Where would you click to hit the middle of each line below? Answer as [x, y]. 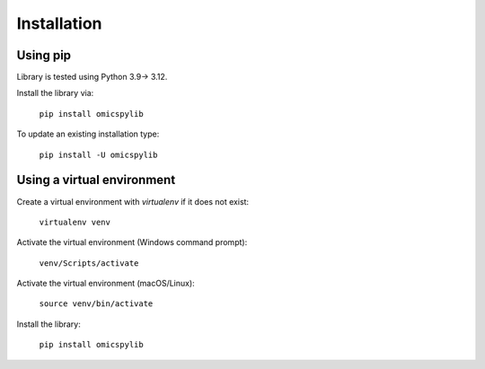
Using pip [44, 55]
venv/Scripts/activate [89, 263]
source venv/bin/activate [96, 304]
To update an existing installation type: [88, 134]
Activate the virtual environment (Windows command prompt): [132, 242]
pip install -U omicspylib [98, 154]
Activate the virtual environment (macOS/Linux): [106, 284]
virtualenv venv [75, 222]
